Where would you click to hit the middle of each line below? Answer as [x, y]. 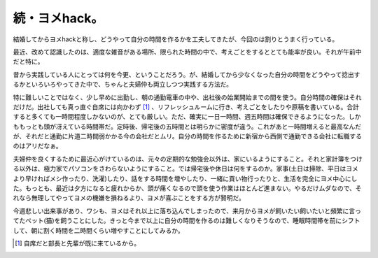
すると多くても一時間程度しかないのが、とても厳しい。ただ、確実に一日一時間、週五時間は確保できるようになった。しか [187, 117]
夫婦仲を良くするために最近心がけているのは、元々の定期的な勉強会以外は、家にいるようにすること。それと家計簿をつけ [188, 159]
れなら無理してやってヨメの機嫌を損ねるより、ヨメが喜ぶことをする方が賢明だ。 [129, 198]
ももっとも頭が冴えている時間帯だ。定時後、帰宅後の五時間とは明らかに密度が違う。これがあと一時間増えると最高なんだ [187, 127]
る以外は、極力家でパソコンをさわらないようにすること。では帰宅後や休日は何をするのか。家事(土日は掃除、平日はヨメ [185, 169]
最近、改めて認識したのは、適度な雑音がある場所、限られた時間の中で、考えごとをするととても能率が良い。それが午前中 [187, 52]
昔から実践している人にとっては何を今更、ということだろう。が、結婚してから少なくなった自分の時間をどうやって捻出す [187, 74]
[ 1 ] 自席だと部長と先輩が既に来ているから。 [78, 243]
